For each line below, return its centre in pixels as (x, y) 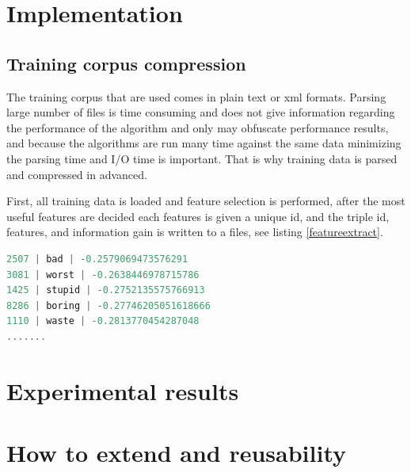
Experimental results (123, 390)
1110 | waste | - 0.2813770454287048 (103, 321)
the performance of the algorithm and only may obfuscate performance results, (198, 127)
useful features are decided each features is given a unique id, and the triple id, (198, 216)
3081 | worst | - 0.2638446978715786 (103, 275)
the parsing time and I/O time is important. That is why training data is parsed (202, 158)
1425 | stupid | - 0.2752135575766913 (106, 290)
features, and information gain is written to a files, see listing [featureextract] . (195, 232)
